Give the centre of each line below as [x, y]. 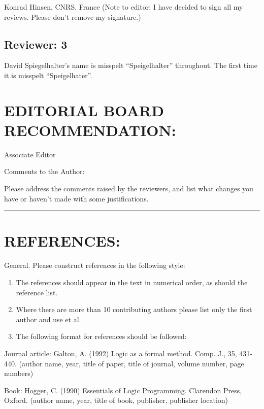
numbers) [19, 373]
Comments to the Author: [44, 171]
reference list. [37, 292]
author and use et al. [48, 319]
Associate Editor [30, 154]
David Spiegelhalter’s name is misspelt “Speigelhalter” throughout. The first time [131, 65]
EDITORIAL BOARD [84, 110]
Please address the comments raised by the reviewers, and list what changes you [129, 189]
